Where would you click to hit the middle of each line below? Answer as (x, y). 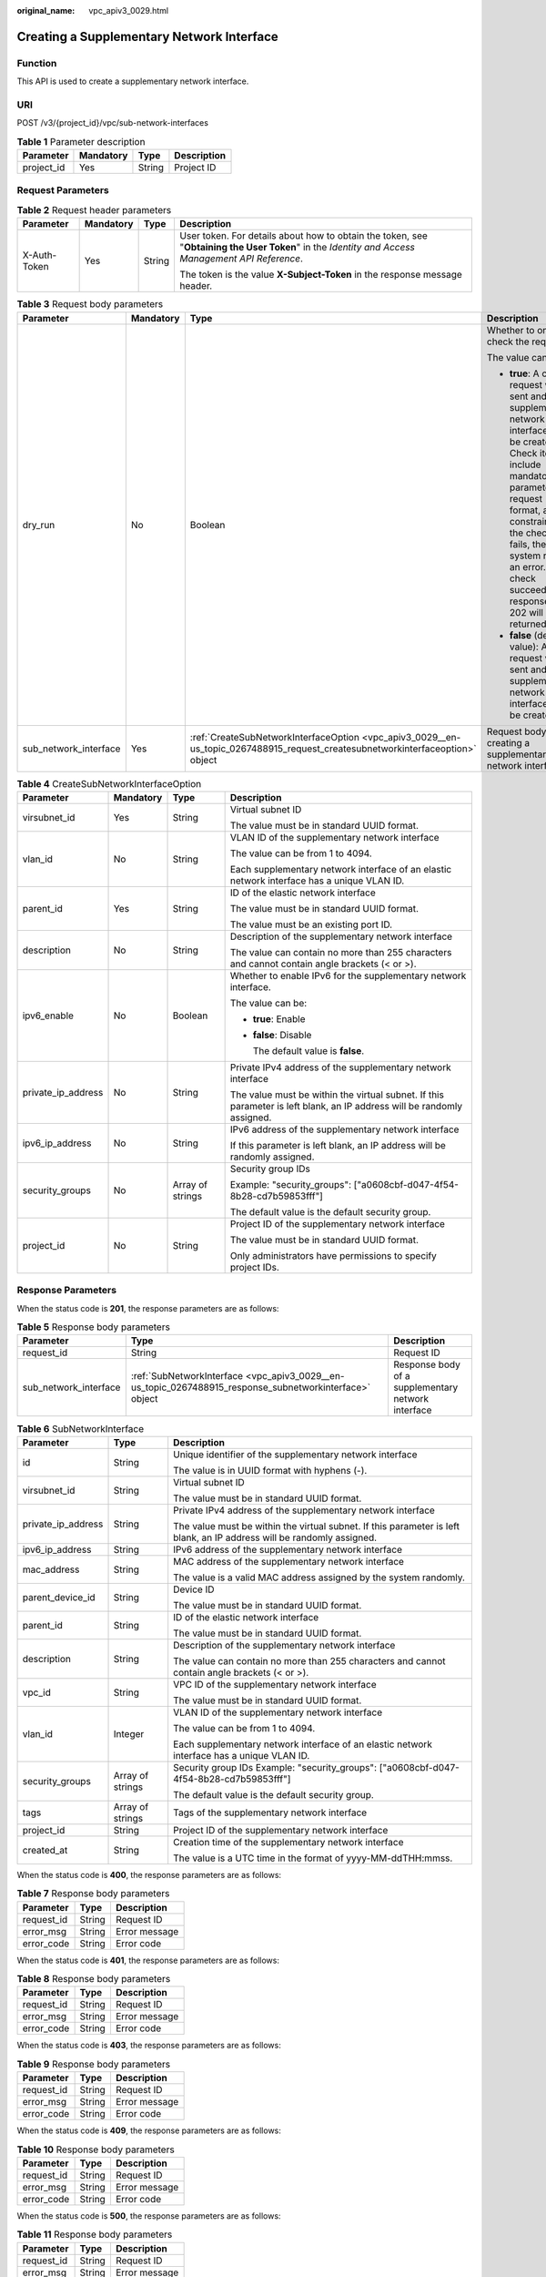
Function (37, 63)
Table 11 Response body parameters (95, 2234)
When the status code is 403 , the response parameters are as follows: (149, 2046)
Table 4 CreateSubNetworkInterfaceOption (109, 783)
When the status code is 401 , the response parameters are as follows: (148, 1960)
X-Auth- (40, 255)
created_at (45, 1850)
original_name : (46, 10)
